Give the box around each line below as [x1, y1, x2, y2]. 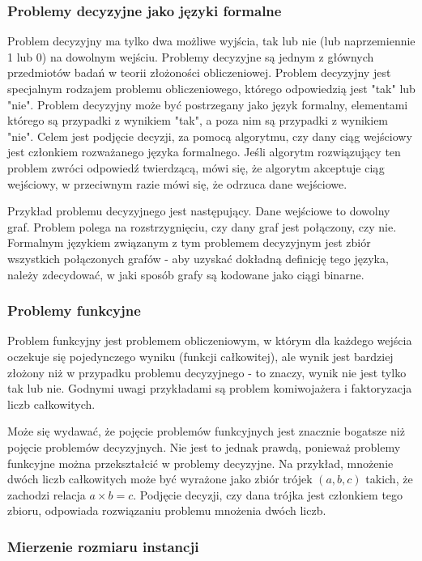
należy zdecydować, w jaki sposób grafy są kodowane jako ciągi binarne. [7, 266, 364, 283]
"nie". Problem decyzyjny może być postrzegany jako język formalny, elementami [7, 96, 408, 113]
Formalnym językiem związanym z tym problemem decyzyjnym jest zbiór [7, 234, 371, 251]
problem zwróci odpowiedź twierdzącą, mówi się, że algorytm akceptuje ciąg [7, 159, 385, 176]
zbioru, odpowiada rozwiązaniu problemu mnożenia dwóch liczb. [7, 502, 326, 519]
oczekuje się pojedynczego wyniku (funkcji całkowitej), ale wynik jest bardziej [7, 347, 394, 364]
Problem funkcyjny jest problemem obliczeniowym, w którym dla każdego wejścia [7, 332, 412, 349]
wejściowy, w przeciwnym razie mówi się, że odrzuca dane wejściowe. [7, 175, 347, 192]
